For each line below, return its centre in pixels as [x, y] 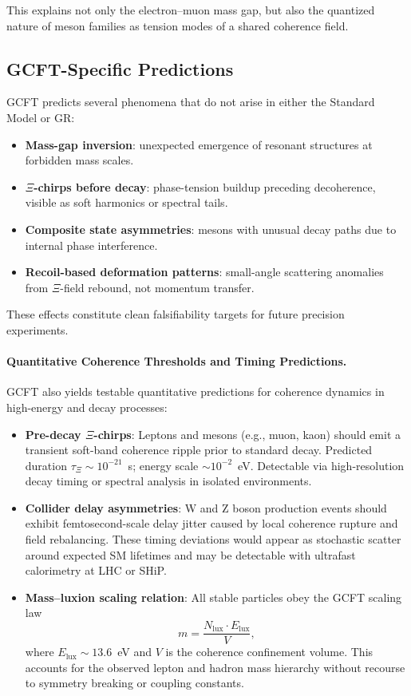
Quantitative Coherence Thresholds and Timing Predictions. [177, 361]
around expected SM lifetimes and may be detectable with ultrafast [190, 554]
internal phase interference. [91, 245]
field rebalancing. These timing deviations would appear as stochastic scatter [213, 539]
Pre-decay [53, 434]
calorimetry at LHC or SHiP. [96, 570]
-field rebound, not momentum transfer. [157, 287]
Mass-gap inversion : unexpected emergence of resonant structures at [199, 144]
